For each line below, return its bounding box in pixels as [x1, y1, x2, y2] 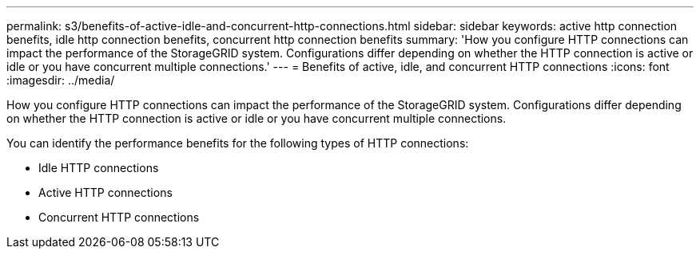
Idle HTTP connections [38, 161, 159, 175]
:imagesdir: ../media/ [6, 73, 115, 87]
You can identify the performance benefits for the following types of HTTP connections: [6, 136, 469, 150]
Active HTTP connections [38, 186, 173, 199]
